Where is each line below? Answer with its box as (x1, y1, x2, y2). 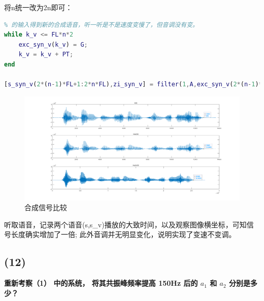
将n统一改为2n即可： (4, 2, 73, 12)
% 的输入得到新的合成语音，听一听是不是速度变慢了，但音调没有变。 (4, 21, 199, 28)
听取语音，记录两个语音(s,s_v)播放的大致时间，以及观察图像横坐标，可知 (4, 219, 247, 229)
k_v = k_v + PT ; (18, 51, 74, 58)
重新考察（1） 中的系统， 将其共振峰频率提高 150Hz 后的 (4, 278, 198, 288)
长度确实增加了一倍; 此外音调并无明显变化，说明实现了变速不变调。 (11, 229, 236, 240)
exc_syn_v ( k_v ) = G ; (18, 41, 88, 48)
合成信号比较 (24, 202, 67, 213)
